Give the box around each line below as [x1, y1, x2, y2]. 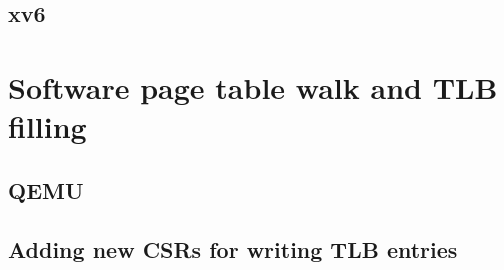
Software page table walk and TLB [8, 66, 498, 107]
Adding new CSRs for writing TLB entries [8, 233, 458, 264]
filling [8, 106, 87, 147]
